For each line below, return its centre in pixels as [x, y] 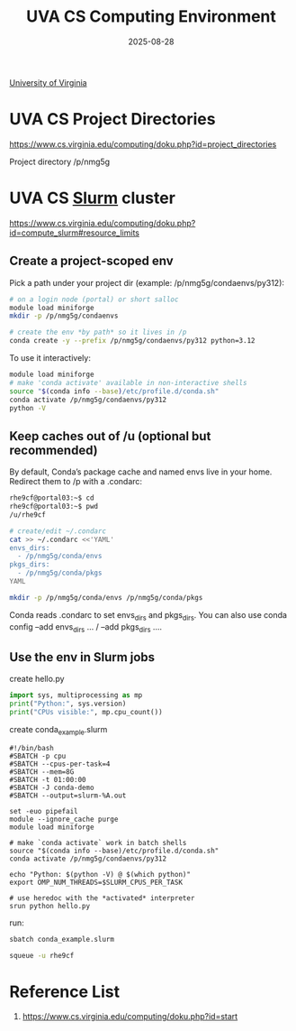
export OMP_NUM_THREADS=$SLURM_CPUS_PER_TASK [96, 882]
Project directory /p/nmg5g [60, 161]
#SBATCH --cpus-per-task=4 [60, 764]
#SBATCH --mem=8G [42, 772]
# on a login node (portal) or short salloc [94, 299]
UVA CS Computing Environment [151, 17]
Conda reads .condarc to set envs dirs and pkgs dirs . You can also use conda [148, 616]
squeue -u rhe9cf [42, 955]
